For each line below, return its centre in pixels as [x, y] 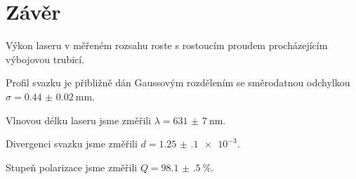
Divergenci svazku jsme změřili [72, 144]
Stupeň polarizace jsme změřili [72, 167]
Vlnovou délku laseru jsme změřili [79, 120]
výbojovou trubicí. [45, 59]
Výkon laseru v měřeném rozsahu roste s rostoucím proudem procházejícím [167, 45]
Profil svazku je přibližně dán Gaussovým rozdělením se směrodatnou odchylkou [178, 82]
